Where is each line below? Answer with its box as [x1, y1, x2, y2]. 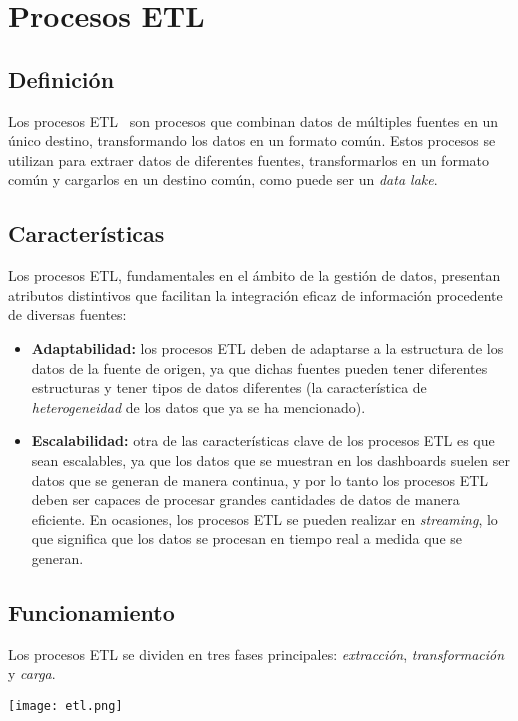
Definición [8, 63, 115, 94]
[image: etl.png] [8, 698, 123, 713]
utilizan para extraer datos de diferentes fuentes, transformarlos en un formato [8, 149, 489, 170]
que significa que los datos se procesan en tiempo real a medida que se [31, 528, 463, 549]
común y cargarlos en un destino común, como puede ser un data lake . [8, 169, 438, 190]
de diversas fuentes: [8, 304, 127, 325]
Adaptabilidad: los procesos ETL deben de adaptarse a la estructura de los [31, 337, 504, 358]
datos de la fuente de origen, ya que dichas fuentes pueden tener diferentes [31, 357, 488, 378]
